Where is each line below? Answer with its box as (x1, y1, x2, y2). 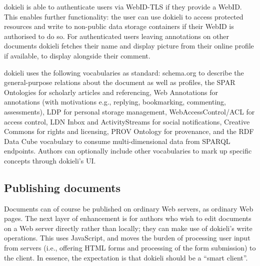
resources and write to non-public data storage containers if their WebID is (4, 21, 234, 31)
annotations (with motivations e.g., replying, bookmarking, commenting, (4, 96, 226, 107)
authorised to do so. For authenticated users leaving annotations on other (4, 30, 229, 41)
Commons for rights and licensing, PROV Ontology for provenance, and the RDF (4, 126, 254, 136)
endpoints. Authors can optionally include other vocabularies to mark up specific (4, 145, 252, 156)
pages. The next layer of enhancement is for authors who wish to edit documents (4, 213, 251, 223)
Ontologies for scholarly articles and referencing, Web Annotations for (4, 86, 218, 97)
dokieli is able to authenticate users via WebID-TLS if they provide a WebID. (4, 1, 242, 11)
